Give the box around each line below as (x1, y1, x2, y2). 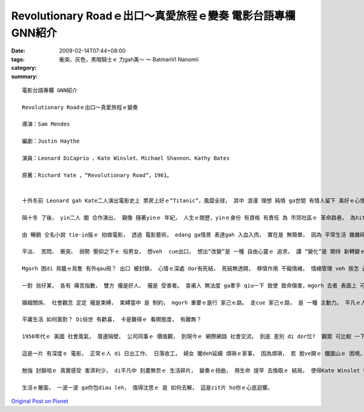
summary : (11, 73, 38, 80)
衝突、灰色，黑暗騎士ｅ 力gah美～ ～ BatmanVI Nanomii (59, 55, 199, 63)
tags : (11, 55, 25, 63)
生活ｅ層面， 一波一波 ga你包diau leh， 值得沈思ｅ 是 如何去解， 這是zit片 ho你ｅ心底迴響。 (22, 384, 273, 391)
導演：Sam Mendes (22, 121, 70, 127)
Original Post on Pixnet (11, 397, 69, 405)
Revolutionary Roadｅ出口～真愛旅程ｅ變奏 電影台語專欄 (11, 9, 295, 22)
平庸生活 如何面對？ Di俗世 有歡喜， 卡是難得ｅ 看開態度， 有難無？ (22, 316, 202, 323)
